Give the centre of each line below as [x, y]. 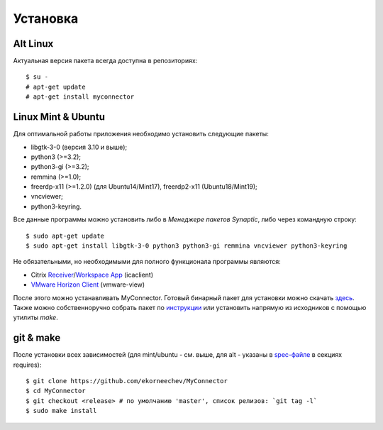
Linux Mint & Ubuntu [59, 117]
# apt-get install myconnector [80, 97]
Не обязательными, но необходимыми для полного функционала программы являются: [147, 262]
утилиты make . [35, 318]
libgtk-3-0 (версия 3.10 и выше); [79, 147]
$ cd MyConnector [56, 391]
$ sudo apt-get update [65, 236]
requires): [27, 365]
